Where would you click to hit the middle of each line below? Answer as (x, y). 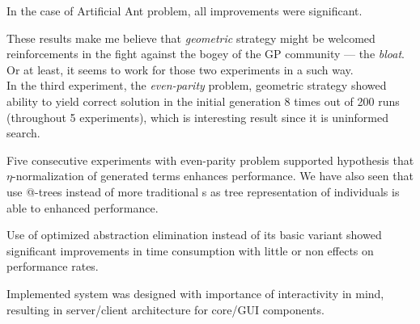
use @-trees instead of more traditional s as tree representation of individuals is (203, 191)
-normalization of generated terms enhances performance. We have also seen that (212, 176)
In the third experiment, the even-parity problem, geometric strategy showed (197, 85)
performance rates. (53, 266)
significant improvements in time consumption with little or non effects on (190, 250)
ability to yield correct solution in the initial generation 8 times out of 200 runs (203, 101)
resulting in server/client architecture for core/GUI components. (165, 309)
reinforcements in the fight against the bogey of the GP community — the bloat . (206, 54)
